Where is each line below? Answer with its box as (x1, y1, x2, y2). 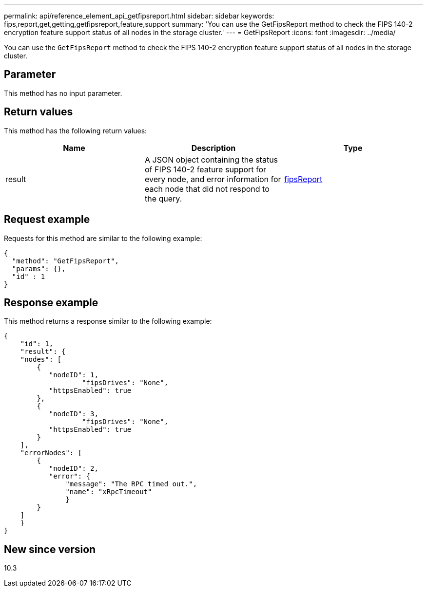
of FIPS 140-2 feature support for (144, 164, 267, 174)
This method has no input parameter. (4, 89, 122, 97)
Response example (4, 296, 98, 309)
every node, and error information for (144, 174, 281, 184)
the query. (144, 193, 182, 203)
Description (191, 143, 236, 153)
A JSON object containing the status (144, 154, 278, 165)
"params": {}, (12, 264, 66, 273)
